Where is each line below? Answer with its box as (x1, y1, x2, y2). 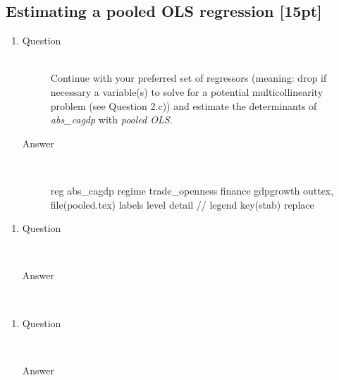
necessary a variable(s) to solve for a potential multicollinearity (50, 84, 323, 99)
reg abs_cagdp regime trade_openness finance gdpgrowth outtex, (50, 183, 334, 197)
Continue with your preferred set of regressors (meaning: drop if (50, 71, 327, 85)
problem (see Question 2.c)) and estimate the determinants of (50, 98, 317, 113)
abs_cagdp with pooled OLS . (50, 112, 173, 127)
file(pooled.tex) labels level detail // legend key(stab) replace (50, 197, 314, 212)
